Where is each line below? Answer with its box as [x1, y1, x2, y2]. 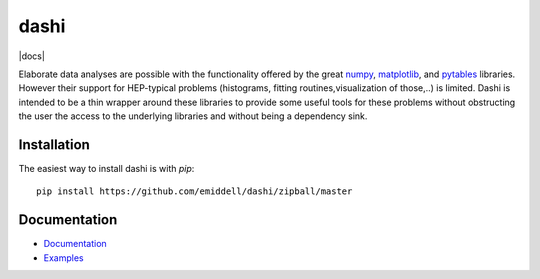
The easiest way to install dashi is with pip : [18, 163, 195, 175]
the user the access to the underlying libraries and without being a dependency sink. [18, 110, 368, 122]
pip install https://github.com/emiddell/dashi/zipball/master [36, 186, 353, 197]
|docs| [18, 50, 45, 62]
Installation [18, 136, 90, 153]
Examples [43, 251, 84, 264]
